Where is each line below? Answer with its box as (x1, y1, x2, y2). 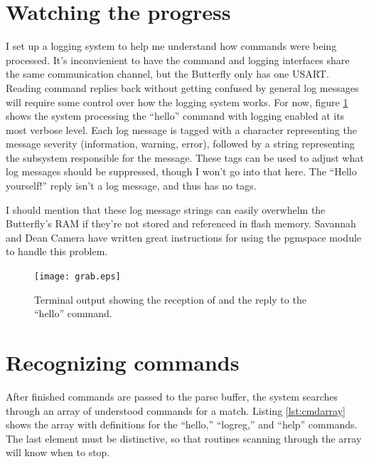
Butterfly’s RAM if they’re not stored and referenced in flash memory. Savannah (6, 216, 356, 231)
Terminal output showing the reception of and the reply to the (34, 292, 306, 306)
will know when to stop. (6, 445, 110, 460)
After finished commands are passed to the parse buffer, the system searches (6, 389, 338, 403)
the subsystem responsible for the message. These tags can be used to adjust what (6, 150, 364, 165)
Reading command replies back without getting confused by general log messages (6, 80, 359, 95)
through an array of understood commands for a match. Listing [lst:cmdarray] (6, 403, 346, 418)
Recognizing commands (6, 348, 240, 377)
